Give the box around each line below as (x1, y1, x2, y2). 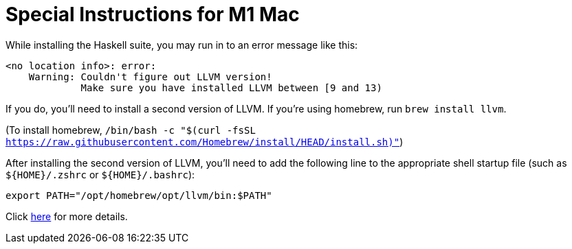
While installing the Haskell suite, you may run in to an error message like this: (5, 38, 358, 51)
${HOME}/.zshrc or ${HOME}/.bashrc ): (5, 168, 195, 180)
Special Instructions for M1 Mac (5, 3, 300, 26)
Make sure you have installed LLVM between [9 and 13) (80, 82, 382, 93)
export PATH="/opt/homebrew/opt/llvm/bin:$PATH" (5, 189, 272, 201)
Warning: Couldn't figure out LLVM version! (28, 71, 272, 82)
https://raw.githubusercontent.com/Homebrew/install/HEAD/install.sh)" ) (5, 135, 404, 147)
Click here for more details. (5, 210, 128, 222)
